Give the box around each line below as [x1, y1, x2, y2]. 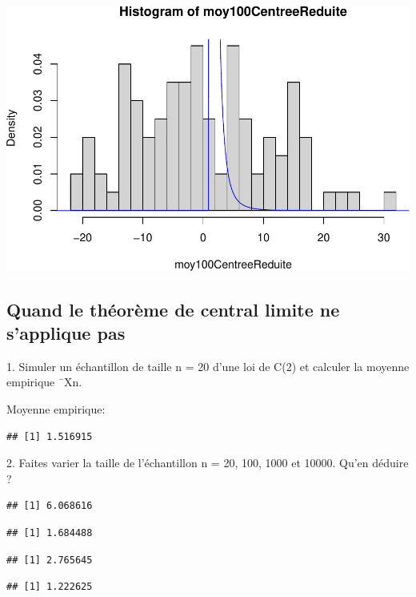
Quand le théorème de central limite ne [6, 296, 340, 321]
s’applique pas [6, 321, 126, 345]
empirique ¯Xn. [6, 373, 82, 390]
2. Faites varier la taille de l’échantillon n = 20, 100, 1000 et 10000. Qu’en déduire [6, 454, 409, 471]
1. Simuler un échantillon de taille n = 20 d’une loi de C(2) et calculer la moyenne [6, 357, 410, 374]
